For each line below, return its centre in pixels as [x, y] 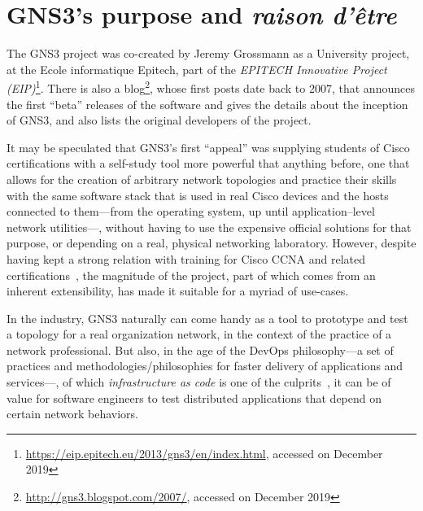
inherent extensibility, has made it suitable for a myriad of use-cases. [178, 291]
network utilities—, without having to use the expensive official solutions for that [209, 227]
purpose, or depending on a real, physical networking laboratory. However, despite [211, 243]
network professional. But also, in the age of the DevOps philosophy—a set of [200, 349]
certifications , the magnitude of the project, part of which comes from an [191, 275]
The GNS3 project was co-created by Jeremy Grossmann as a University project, [208, 53]
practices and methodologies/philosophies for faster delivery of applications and [205, 366]
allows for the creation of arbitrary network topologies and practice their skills [202, 179]
